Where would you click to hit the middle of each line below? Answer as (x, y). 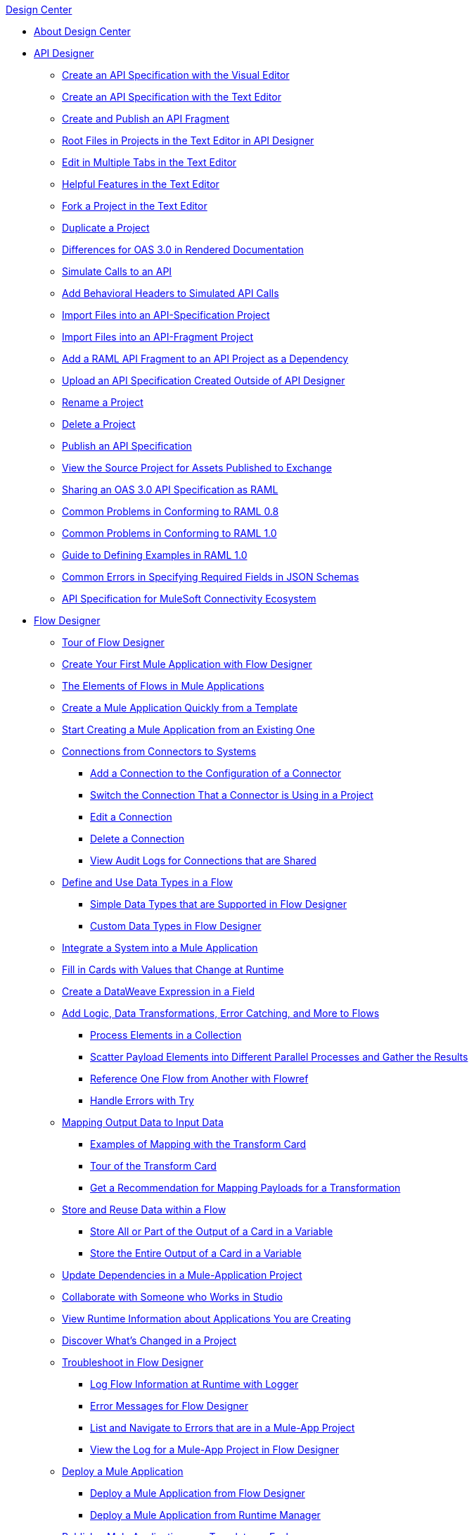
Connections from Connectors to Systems (159, 751)
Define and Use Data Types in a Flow (147, 882)
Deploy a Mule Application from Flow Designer (198, 1493)
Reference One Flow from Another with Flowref (199, 1079)
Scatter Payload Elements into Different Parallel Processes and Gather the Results (279, 1057)
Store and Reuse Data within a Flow (144, 1209)
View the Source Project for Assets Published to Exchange (197, 468)
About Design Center (82, 31)
